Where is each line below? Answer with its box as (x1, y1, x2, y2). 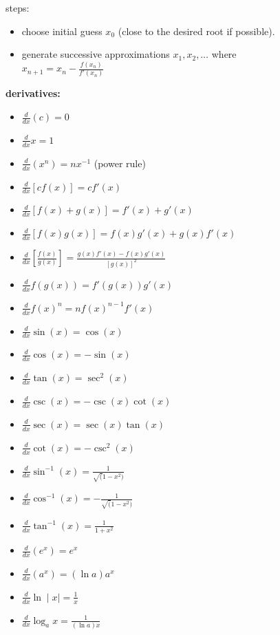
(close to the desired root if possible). (118, 23, 275, 38)
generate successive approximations (21, 47, 170, 61)
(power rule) (94, 155, 146, 170)
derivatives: (6, 86, 61, 100)
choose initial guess (21, 23, 103, 38)
